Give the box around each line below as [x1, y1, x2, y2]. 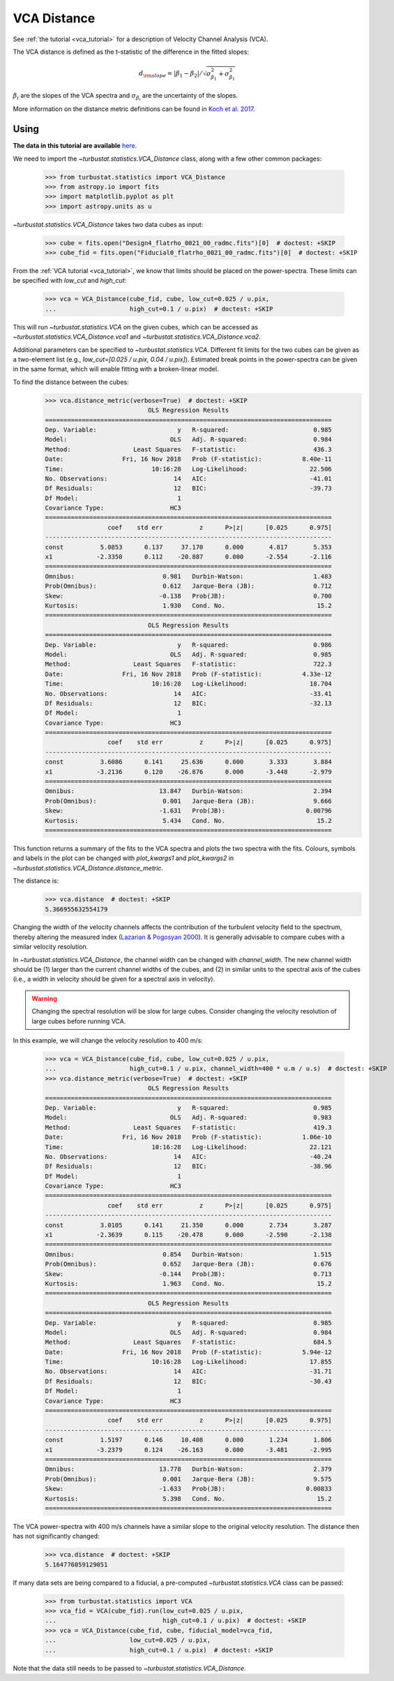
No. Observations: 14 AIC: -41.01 [45, 475, 333, 482]
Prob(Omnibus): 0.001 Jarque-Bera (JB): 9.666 [45, 797, 333, 805]
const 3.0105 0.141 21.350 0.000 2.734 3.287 [45, 1221, 333, 1229]
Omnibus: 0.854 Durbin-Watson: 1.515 [45, 1250, 333, 1258]
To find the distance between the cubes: [13, 378, 129, 386]
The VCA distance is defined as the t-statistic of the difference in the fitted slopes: [13, 47, 250, 56]
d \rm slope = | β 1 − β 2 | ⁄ [138, 70, 202, 80]
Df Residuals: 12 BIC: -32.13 [45, 699, 333, 707]
